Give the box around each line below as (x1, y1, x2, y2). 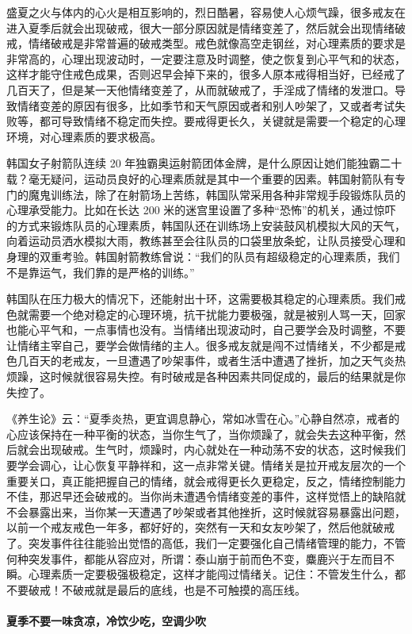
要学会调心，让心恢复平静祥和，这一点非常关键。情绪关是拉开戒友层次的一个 (6, 457, 406, 474)
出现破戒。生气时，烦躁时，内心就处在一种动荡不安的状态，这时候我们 (39, 441, 406, 458)
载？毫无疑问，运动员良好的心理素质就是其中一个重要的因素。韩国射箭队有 (6, 170, 395, 186)
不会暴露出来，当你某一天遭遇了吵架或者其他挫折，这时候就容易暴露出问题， (6, 503, 406, 520)
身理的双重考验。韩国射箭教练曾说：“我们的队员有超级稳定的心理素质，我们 (6, 248, 400, 264)
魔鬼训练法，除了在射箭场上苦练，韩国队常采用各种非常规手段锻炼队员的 (28, 186, 406, 202)
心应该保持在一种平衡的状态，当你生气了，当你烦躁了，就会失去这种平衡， (6, 425, 395, 442)
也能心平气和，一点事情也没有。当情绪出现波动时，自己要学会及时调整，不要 (6, 321, 406, 338)
